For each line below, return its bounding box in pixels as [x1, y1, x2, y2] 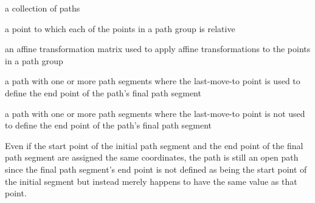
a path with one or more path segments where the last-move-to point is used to [5, 75, 300, 87]
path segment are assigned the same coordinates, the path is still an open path [5, 151, 299, 164]
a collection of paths [5, 2, 80, 14]
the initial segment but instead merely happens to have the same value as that [5, 175, 297, 187]
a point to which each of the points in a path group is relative [5, 22, 235, 35]
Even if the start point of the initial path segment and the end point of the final [5, 139, 303, 151]
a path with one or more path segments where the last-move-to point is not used [5, 107, 305, 119]
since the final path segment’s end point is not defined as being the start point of [5, 162, 307, 175]
